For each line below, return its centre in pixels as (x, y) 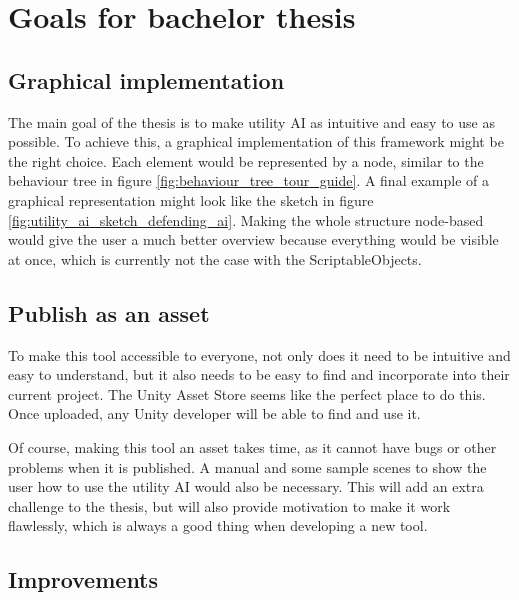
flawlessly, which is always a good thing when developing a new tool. (218, 525)
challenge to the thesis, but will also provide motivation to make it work (229, 505)
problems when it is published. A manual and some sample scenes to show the (247, 466)
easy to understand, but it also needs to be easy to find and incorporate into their (259, 374)
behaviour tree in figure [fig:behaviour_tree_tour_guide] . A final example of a (248, 180)
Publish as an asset (109, 312)
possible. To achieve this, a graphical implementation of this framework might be (256, 141)
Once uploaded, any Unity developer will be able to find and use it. (214, 413)
